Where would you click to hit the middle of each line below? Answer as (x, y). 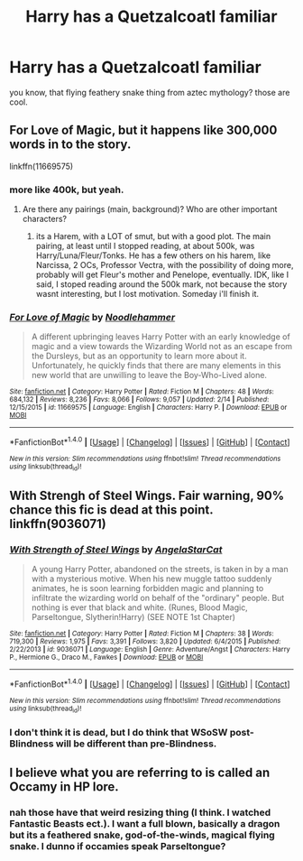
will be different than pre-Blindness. (136, 744)
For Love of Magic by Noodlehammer (92, 317)
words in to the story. (70, 145)
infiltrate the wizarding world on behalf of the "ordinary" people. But (158, 598)
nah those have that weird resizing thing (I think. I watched (140, 812)
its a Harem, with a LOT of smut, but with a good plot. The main (153, 236)
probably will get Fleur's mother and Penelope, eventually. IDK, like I (162, 275)
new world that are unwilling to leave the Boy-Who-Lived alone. (149, 375)
